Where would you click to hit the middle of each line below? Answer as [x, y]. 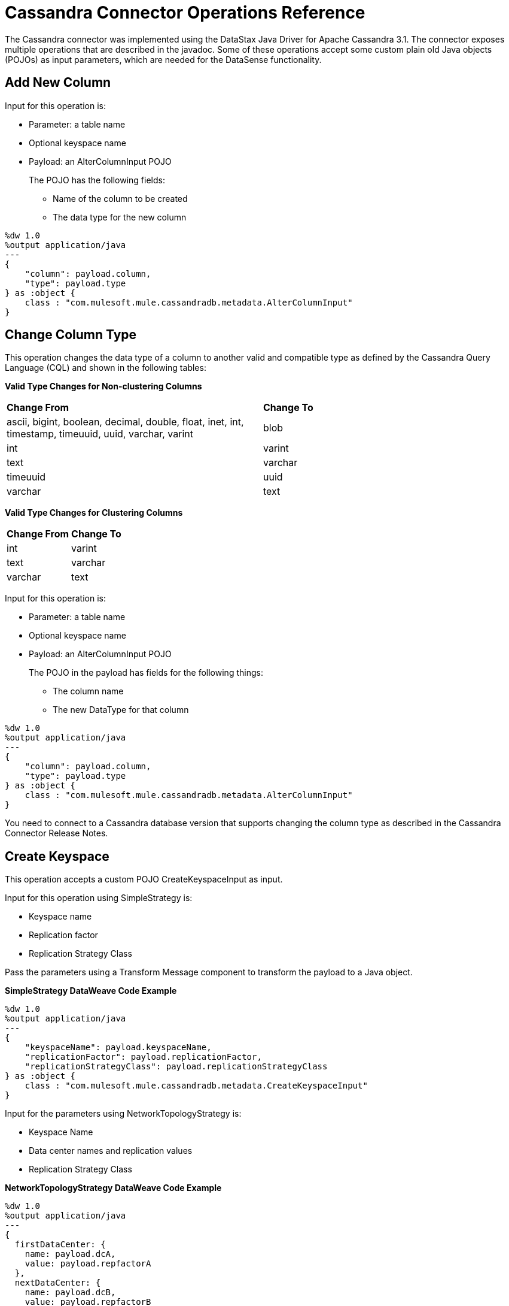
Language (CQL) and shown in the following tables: [106, 368]
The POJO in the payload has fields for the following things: [146, 673]
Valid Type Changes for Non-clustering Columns [103, 386]
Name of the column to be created [120, 198]
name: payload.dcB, [70, 1293]
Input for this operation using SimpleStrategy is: [99, 898]
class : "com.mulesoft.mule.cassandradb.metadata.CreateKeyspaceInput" [196, 1086]
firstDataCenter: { [60, 1245]
